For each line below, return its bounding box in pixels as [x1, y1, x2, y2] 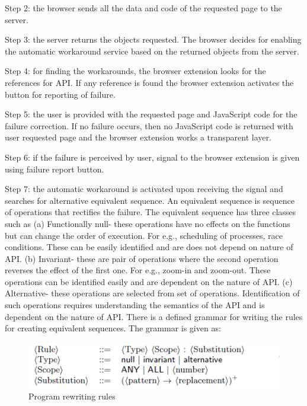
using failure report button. [5, 162, 104, 175]
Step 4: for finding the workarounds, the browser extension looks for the [5, 65, 266, 77]
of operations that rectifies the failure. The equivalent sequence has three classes [5, 206, 296, 218]
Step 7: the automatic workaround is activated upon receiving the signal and [5, 183, 283, 195]
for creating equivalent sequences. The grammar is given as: [5, 322, 221, 334]
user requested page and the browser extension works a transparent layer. [5, 131, 271, 143]
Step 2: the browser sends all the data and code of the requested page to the [5, 2, 282, 14]
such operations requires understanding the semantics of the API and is [5, 299, 265, 311]
